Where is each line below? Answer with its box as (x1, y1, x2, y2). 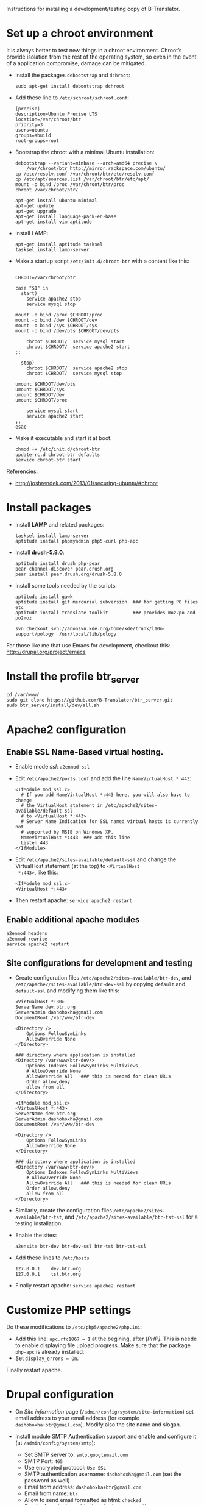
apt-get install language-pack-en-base (15, 213, 117, 219)
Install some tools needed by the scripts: (15, 582, 118, 589)
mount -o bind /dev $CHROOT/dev (15, 317, 97, 323)
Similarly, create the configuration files (15, 1207, 113, 1214)
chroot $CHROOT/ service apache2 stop (26, 365, 128, 371)
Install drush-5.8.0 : (15, 549, 65, 556)
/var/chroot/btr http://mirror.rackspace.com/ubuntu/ (26, 165, 166, 171)
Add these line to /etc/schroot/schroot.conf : (15, 94, 130, 101)
